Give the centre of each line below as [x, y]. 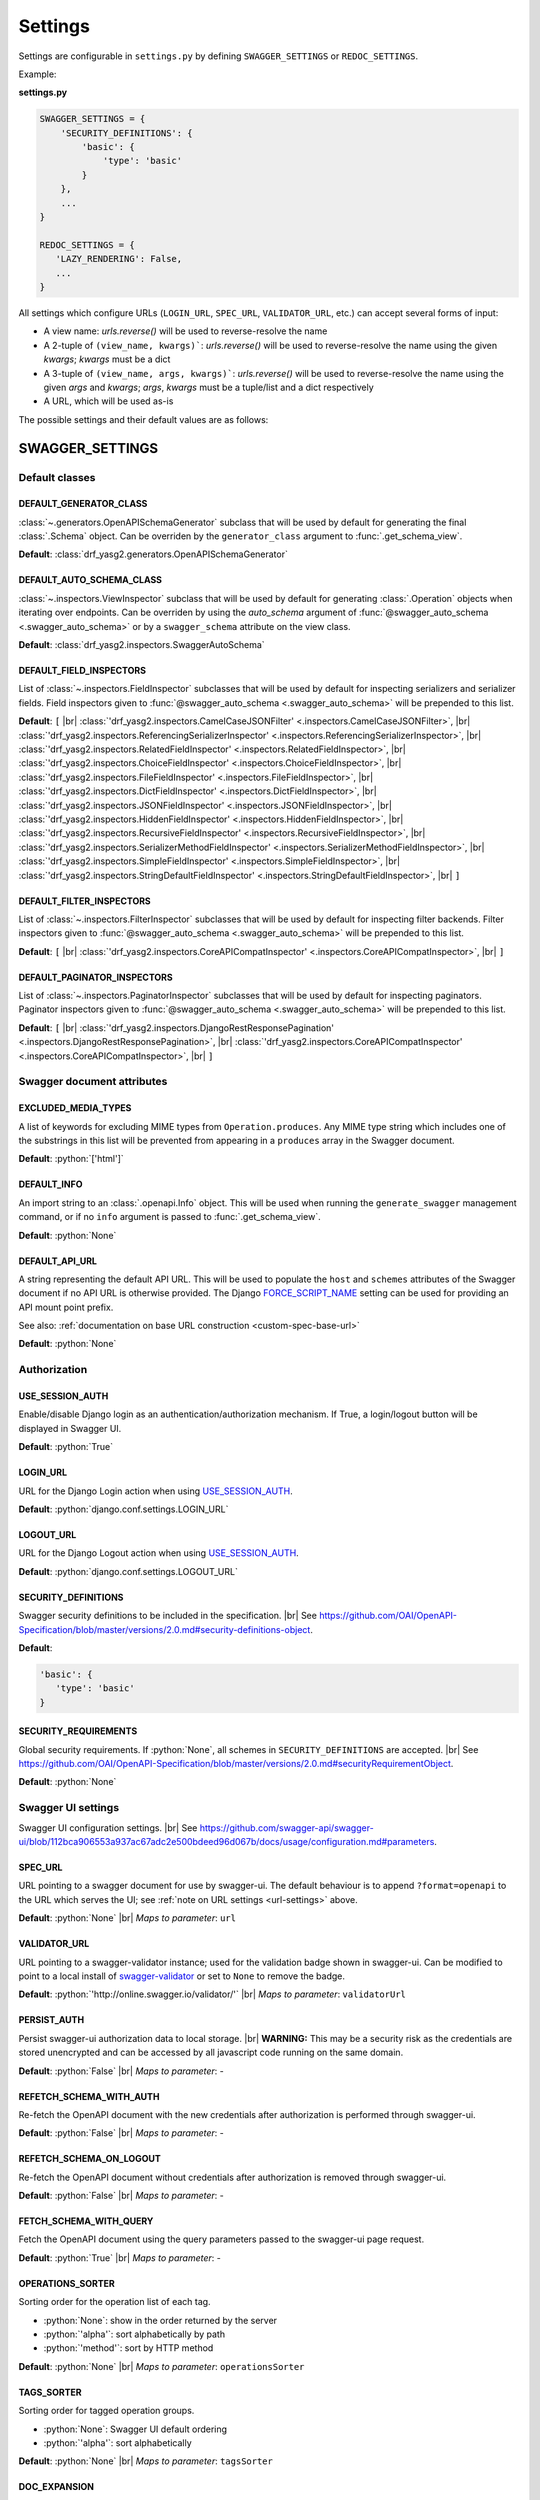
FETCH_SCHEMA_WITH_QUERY [86, 2221]
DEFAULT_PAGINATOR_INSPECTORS [96, 977]
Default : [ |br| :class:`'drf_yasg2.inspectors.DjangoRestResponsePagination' [176, 1027]
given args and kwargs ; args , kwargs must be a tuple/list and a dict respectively [208, 387]
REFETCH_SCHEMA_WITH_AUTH [89, 2096]
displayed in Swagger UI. [70, 1428]
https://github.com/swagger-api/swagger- [286, 1827]
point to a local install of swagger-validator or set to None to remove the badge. [181, 1976]
